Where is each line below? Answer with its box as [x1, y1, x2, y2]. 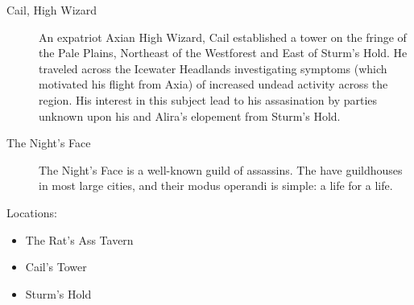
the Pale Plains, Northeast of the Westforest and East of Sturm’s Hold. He [39, 44, 408, 61]
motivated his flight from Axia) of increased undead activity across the [39, 76, 388, 93]
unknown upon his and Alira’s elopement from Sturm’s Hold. [39, 107, 341, 124]
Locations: [6, 204, 57, 221]
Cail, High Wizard [6, 2, 97, 18]
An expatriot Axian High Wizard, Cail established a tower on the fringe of [39, 28, 407, 45]
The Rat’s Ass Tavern [25, 231, 134, 248]
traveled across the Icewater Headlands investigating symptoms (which [39, 60, 387, 76]
